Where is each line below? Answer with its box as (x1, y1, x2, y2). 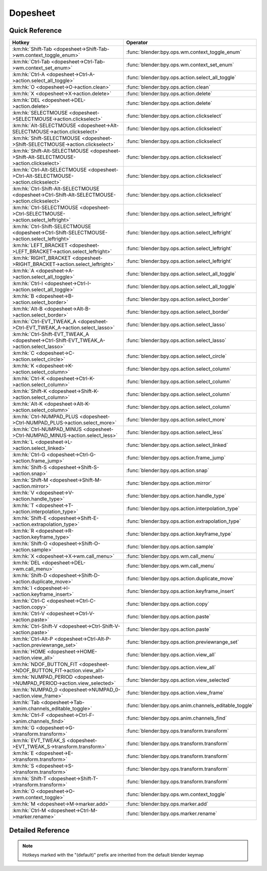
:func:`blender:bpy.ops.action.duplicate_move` (126, 575, 235, 582)
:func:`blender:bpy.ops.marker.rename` (126, 810, 218, 817)
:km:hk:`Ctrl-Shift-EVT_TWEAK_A (12, 331, 89, 338)
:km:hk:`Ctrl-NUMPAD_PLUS (12, 413, 79, 420)
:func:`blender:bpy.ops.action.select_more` (126, 416, 226, 423)
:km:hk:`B (12, 293, 35, 300)
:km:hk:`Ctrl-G (12, 451, 45, 458)
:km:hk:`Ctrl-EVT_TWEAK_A (12, 318, 77, 325)
